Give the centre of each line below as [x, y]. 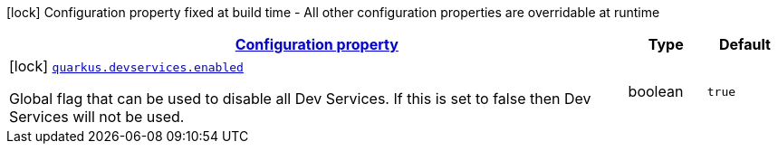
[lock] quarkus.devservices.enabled [126, 66]
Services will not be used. [97, 117]
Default [744, 44]
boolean [656, 91]
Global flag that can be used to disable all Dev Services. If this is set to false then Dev [300, 99]
